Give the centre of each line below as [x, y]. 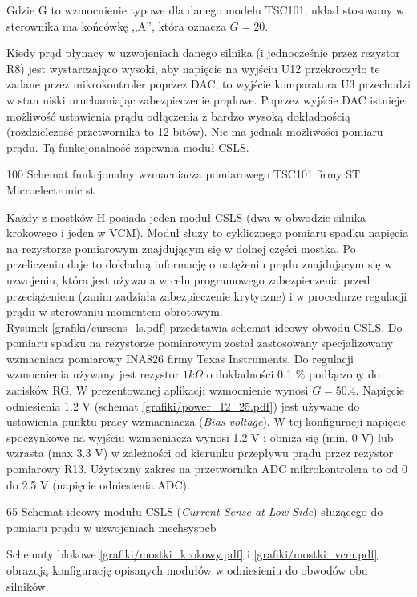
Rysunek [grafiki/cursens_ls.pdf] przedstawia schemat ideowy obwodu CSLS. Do [204, 327]
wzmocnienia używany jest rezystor [93, 374]
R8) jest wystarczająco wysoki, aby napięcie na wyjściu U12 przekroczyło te [193, 68]
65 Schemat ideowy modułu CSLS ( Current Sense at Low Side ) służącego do [195, 511]
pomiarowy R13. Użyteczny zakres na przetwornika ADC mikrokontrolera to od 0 [207, 469]
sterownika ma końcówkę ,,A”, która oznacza [116, 25]
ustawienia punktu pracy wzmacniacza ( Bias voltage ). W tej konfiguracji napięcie [206, 421]
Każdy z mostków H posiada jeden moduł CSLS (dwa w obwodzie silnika [186, 217]
